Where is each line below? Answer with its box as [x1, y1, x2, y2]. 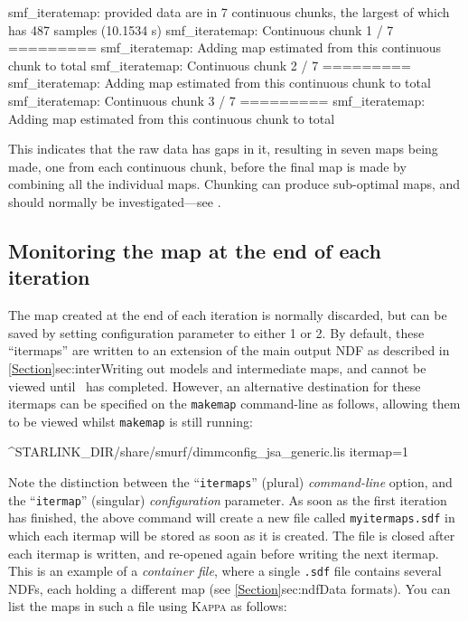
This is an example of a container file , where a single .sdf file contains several [8, 561, 442, 580]
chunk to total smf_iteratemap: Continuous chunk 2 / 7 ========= [8, 55, 411, 74]
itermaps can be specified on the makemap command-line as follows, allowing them [8, 394, 461, 413]
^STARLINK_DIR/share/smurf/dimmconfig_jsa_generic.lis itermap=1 [8, 442, 409, 461]
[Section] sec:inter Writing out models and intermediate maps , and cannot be [8, 358, 426, 377]
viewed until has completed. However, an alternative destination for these [8, 376, 421, 395]
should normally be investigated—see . [8, 192, 221, 211]
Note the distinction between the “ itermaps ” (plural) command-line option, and [8, 473, 453, 491]
